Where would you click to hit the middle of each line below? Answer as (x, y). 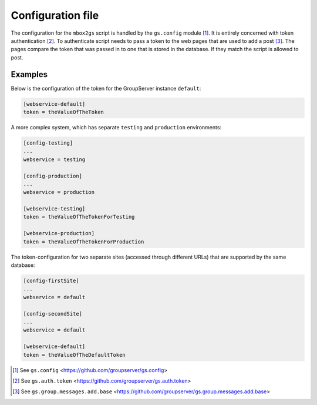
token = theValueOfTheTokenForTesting (79, 217)
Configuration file (55, 15)
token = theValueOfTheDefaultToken (74, 355)
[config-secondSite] (53, 314)
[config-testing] (48, 143)
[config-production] (53, 176)
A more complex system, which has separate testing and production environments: (116, 127)
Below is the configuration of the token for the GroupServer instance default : (106, 88)
